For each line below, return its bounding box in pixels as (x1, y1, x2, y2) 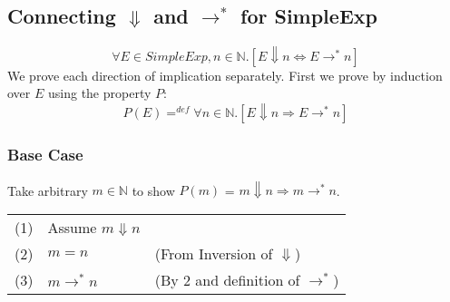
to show (132, 180, 175, 200)
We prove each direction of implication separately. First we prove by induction (7, 65, 443, 84)
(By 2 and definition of (154, 268, 300, 290)
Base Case (7, 143, 83, 166)
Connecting (7, 2, 116, 30)
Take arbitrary (7, 180, 88, 200)
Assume (47, 216, 97, 238)
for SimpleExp (240, 2, 377, 30)
